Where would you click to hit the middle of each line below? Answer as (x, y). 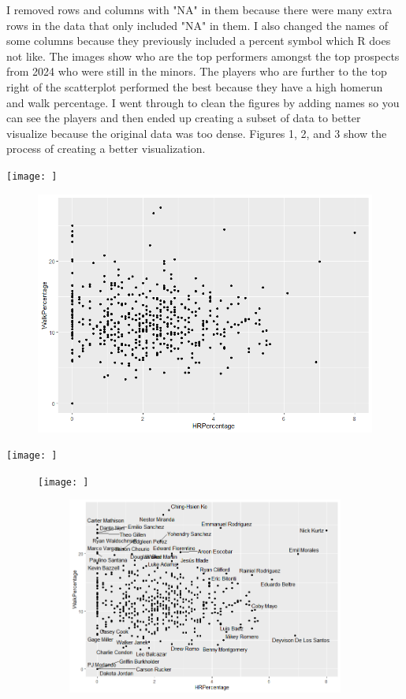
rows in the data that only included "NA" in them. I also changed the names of (197, 25)
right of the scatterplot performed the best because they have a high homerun (195, 86)
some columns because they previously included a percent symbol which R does (199, 41)
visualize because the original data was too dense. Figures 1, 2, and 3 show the (197, 133)
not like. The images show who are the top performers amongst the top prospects (203, 56)
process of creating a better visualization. (106, 149)
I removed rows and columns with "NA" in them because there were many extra (199, 9)
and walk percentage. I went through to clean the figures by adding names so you (203, 102)
